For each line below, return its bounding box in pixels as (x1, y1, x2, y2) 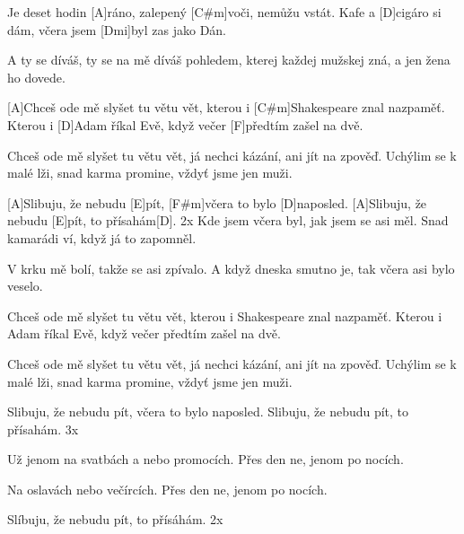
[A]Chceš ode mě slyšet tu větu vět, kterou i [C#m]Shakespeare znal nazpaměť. (7, 98, 445, 117)
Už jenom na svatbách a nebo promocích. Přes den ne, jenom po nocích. (7, 450, 404, 468)
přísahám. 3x (7, 419, 79, 438)
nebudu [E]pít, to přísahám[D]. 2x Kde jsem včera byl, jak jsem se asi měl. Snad (7, 211, 449, 230)
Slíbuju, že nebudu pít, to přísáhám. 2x (7, 510, 223, 529)
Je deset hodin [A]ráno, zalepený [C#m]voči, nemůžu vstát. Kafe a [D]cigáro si (7, 3, 442, 21)
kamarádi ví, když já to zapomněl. (7, 228, 197, 247)
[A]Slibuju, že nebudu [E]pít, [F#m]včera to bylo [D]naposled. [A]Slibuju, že (7, 193, 427, 212)
